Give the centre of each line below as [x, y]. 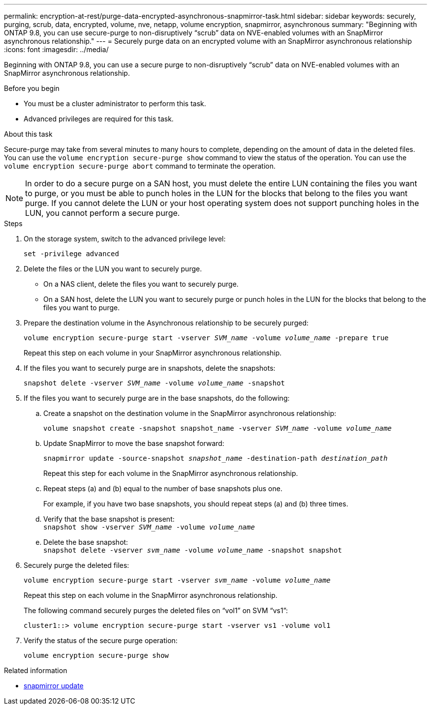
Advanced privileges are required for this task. [99, 119]
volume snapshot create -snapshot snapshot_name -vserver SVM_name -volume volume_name [218, 428]
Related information [36, 670]
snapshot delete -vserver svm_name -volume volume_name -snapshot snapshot [193, 550]
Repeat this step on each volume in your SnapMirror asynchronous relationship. [153, 353]
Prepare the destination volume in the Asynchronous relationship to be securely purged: [166, 323]
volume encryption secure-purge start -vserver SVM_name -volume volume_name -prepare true [206, 338]
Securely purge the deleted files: [77, 565]
